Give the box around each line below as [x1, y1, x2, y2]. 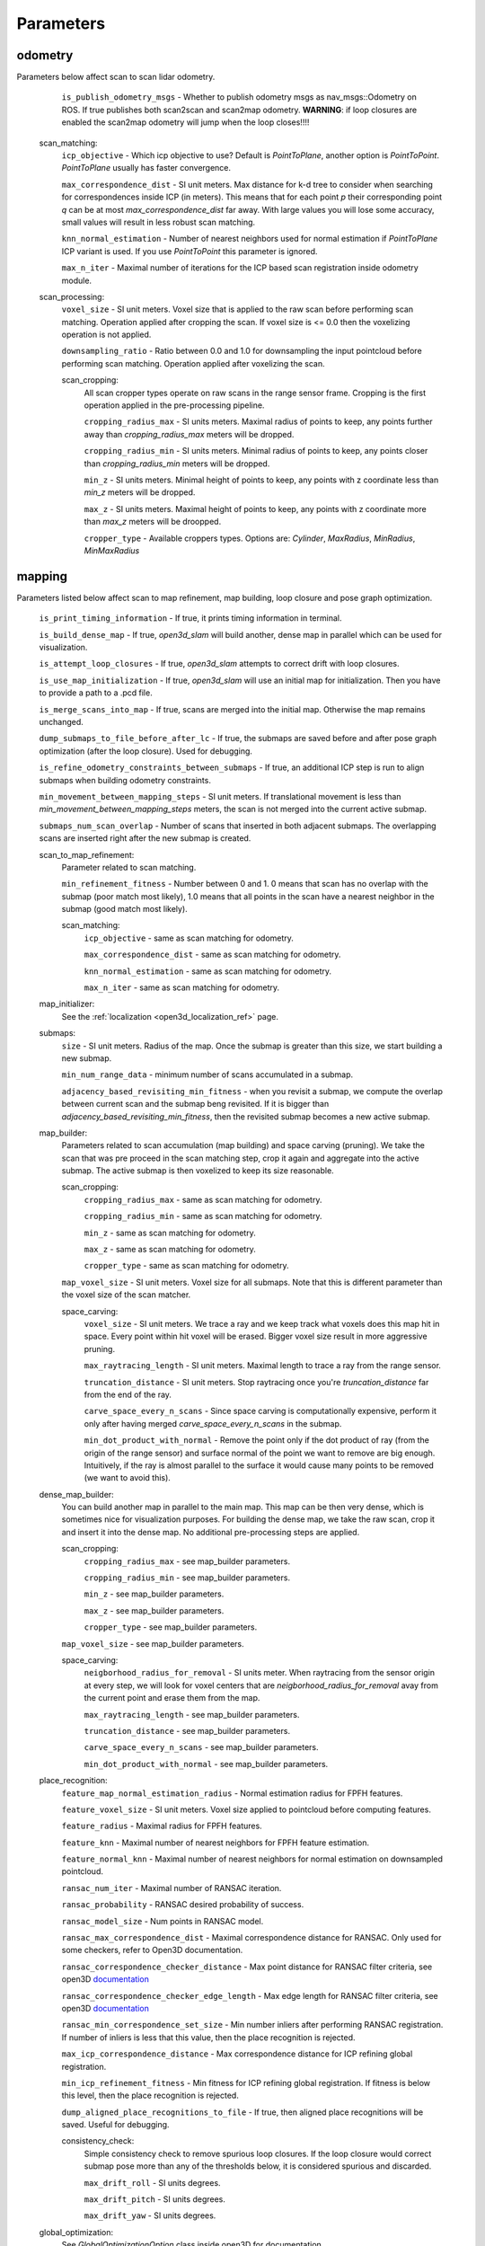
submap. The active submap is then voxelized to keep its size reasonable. [61, 1165, 334, 1176]
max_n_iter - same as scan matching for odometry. [84, 982, 280, 993]
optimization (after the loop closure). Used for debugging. [39, 746, 253, 756]
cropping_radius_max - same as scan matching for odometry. [84, 1194, 322, 1205]
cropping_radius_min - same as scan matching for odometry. [84, 1211, 322, 1222]
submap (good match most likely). [61, 904, 188, 915]
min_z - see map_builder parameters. [84, 1588, 225, 1599]
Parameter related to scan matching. [61, 862, 197, 872]
